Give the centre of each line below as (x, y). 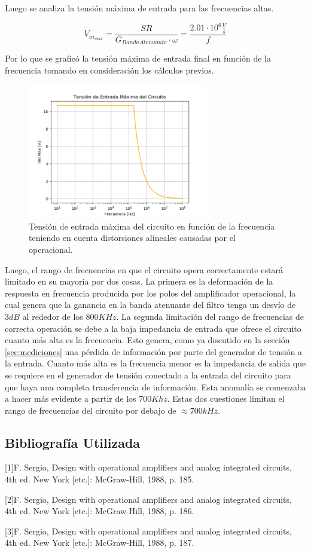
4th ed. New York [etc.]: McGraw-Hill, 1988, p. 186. (100, 511)
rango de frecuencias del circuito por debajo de (91, 410)
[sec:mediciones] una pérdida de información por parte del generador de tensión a (154, 351)
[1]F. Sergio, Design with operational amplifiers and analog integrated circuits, (148, 467)
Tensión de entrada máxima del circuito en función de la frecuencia (152, 226)
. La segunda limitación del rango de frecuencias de (210, 316)
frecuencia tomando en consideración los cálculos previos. (109, 70)
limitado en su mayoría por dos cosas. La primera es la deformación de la (139, 281)
